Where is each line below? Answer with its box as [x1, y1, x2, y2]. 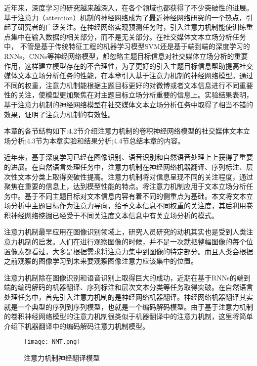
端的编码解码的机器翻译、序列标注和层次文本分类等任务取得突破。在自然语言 [4, 282, 253, 292]
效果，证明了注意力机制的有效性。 [4, 109, 115, 119]
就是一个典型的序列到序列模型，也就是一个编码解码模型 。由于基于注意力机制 [4, 301, 253, 312]
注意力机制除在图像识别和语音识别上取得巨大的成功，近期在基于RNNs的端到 [4, 272, 251, 282]
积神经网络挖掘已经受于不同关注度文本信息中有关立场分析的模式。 [4, 210, 218, 220]
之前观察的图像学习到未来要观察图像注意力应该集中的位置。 [4, 256, 198, 266]
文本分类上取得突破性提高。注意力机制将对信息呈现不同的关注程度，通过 [17, 171, 253, 182]
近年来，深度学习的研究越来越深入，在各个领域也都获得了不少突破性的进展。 [4, 2, 253, 12]
